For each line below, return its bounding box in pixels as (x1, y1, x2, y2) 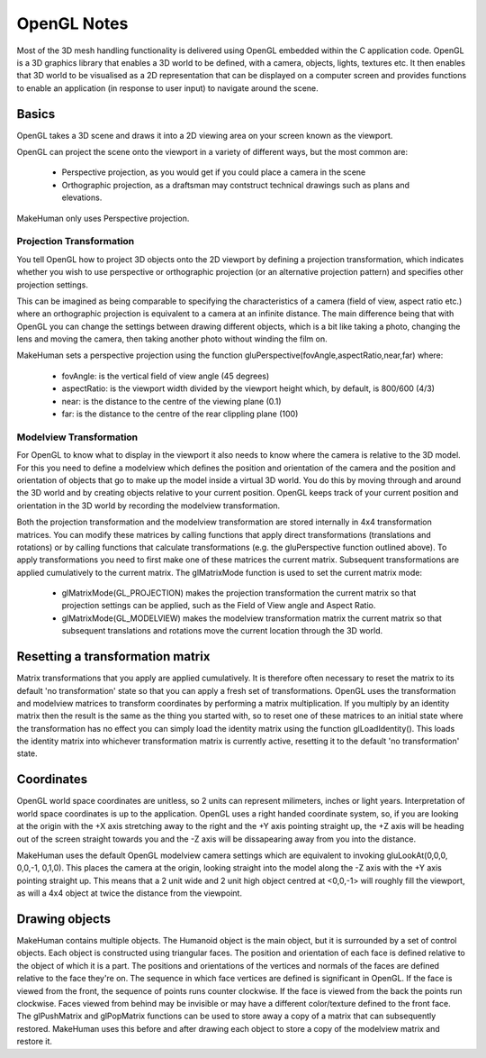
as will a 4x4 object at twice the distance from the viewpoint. (16, 888, 243, 898)
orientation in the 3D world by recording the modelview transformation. (16, 500, 281, 511)
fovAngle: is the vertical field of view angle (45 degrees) (61, 370, 270, 381)
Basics (16, 106, 56, 122)
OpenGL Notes (16, 14, 129, 33)
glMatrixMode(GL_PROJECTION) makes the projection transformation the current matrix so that (61, 588, 417, 598)
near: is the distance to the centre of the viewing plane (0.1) (61, 396, 283, 406)
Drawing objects (16, 911, 112, 926)
